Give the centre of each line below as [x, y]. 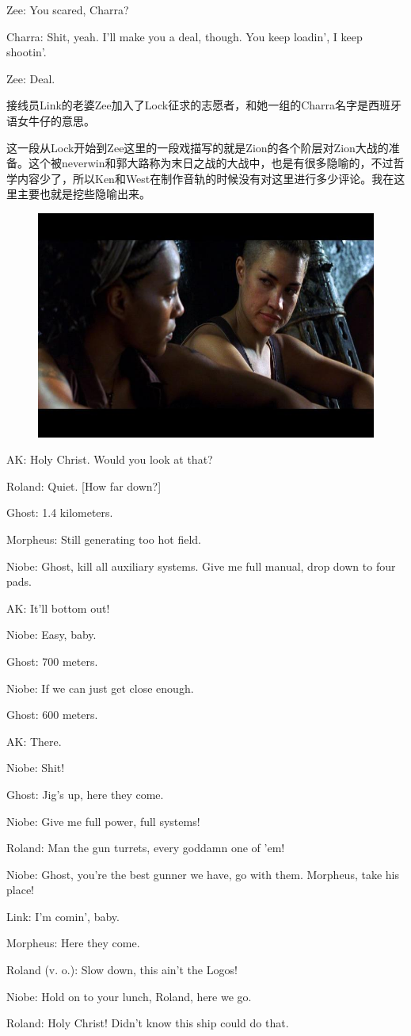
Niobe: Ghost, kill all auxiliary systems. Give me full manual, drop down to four [201, 566]
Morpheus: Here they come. [73, 943]
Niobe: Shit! [36, 768]
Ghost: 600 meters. [52, 715]
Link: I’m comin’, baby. [63, 916]
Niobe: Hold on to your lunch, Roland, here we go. [129, 996]
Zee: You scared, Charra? [68, 10]
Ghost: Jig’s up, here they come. [85, 794]
